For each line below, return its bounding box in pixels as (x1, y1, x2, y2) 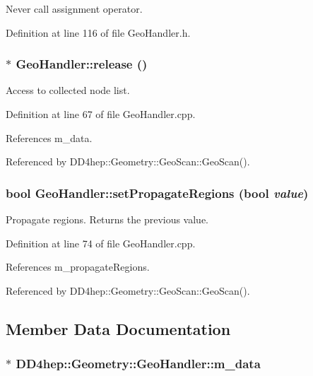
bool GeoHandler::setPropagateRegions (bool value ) (6, 184, 309, 201)
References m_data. (6, 130, 93, 145)
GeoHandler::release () (16, 55, 148, 73)
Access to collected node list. (6, 83, 130, 98)
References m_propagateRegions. (6, 259, 150, 274)
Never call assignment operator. (6, 1, 143, 16)
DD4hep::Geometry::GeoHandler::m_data (16, 355, 261, 372)
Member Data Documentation (6, 317, 231, 339)
